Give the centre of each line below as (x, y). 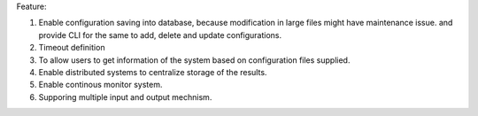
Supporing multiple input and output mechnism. (125, 97)
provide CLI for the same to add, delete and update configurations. (160, 35)
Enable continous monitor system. (100, 85)
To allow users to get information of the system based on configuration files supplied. (194, 60)
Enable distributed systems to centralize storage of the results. (153, 72)
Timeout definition (72, 48)
